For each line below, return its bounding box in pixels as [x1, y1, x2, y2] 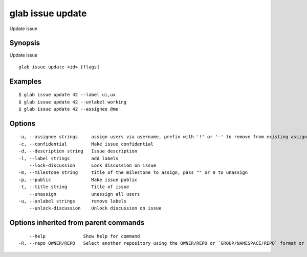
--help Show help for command [29, 233, 140, 239]
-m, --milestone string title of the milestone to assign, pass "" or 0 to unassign [18, 170, 248, 175]
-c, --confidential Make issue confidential [18, 141, 153, 147]
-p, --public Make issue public [18, 176, 138, 183]
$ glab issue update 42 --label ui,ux [18, 92, 116, 98]
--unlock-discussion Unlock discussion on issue [29, 205, 162, 211]
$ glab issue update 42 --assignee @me [18, 106, 119, 112]
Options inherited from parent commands [9, 218, 145, 227]
